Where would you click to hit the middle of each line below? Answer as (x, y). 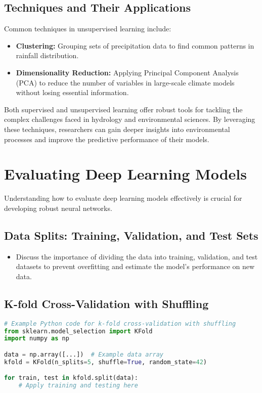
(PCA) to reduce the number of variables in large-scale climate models (125, 82)
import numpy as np (37, 339)
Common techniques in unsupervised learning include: (88, 29)
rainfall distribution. (47, 55)
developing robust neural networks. (58, 208)
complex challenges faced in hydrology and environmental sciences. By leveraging (130, 119)
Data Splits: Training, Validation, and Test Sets (131, 235)
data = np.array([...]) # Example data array (84, 354)
